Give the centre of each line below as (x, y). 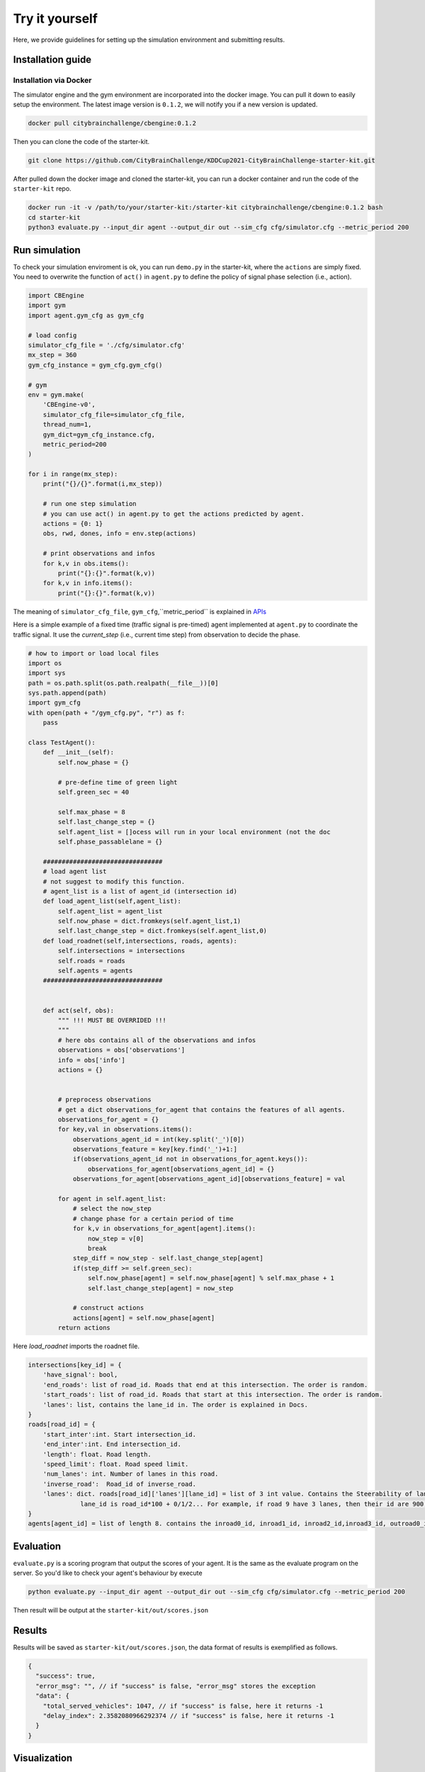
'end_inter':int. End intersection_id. (112, 1445)
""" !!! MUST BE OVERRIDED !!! (112, 1020)
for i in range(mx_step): (73, 474)
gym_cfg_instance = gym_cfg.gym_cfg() (95, 365)
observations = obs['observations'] (121, 1050)
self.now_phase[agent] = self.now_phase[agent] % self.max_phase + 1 (211, 1278)
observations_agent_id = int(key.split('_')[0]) (159, 1139)
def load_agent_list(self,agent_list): (112, 901)
